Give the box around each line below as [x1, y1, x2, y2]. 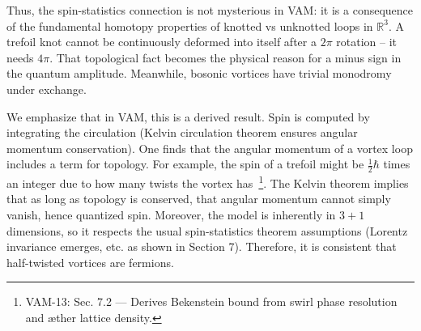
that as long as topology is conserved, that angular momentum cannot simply [6, 190, 391, 207]
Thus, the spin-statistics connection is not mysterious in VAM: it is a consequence [6, 2, 414, 18]
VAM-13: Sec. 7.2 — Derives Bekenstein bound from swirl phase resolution [25, 293, 398, 310]
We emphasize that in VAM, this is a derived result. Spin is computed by [6, 108, 370, 125]
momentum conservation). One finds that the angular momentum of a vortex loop [6, 139, 413, 156]
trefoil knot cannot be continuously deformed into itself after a [6, 33, 317, 50]
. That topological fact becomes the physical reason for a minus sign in [49, 49, 402, 66]
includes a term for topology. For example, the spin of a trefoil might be [6, 155, 364, 172]
